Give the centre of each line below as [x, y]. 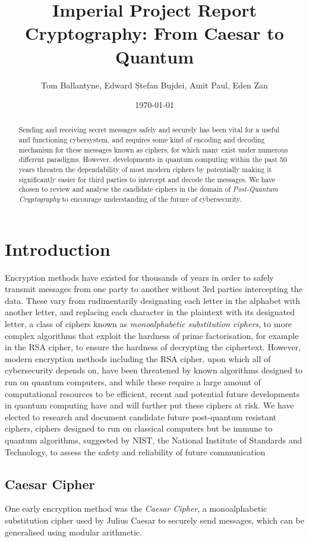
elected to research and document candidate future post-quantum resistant [141, 416]
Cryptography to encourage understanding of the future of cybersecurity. [130, 199]
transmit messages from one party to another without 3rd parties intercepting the [154, 289]
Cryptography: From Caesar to [154, 33]
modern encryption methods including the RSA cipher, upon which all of [138, 358]
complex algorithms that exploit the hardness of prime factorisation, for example [152, 335]
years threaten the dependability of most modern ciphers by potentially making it [145, 169]
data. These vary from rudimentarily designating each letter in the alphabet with [152, 300]
